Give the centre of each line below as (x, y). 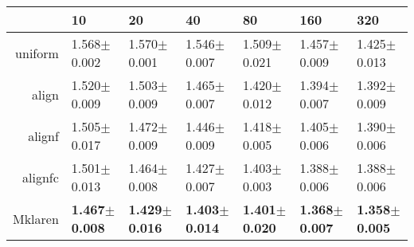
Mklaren (36, 218)
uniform (37, 53)
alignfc (41, 177)
